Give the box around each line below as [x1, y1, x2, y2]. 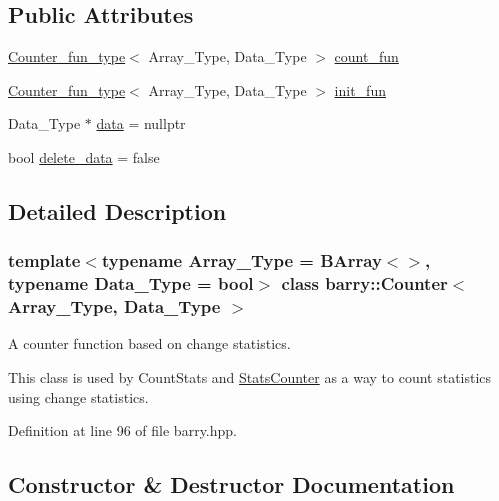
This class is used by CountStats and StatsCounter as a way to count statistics [8, 367, 492, 388]
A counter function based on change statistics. [8, 333, 291, 354]
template [8, 248, 81, 273]
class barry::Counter [281, 271, 448, 296]
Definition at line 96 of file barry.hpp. [8, 420, 237, 441]
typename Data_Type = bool [8, 271, 254, 296]
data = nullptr [96, 113, 186, 134]
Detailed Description [8, 195, 227, 226]
